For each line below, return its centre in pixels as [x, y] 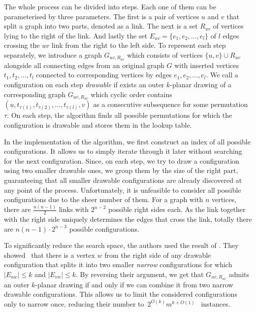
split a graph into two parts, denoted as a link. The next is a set [101, 26]
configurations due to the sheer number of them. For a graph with [104, 199]
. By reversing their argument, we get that [140, 274]
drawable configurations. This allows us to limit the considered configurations [121, 294]
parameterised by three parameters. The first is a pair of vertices [102, 16]
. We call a [222, 75]
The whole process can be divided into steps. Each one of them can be [110, 6]
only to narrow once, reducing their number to [74, 303]
